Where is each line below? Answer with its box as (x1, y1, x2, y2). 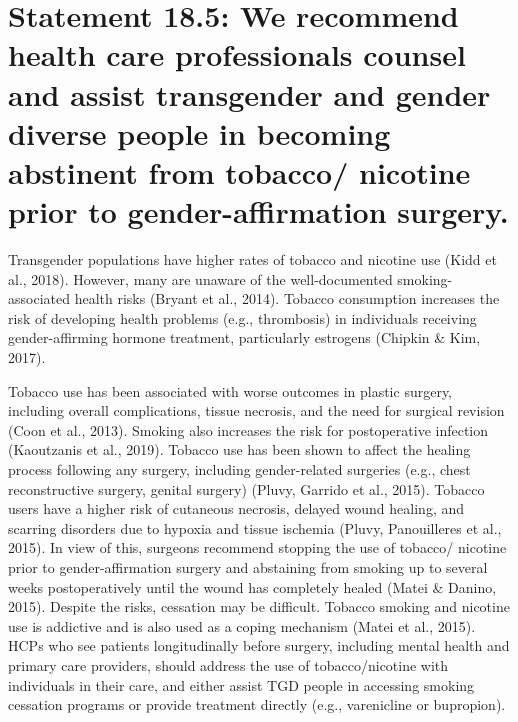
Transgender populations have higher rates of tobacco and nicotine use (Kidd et (8, 249, 497, 270)
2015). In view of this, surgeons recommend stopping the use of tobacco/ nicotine (8, 537, 507, 558)
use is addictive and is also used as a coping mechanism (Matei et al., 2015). (8, 615, 476, 636)
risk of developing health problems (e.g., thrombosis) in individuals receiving (8, 307, 477, 328)
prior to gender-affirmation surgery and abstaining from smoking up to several (8, 556, 488, 577)
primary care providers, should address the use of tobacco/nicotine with (8, 654, 449, 675)
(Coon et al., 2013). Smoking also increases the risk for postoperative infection (8, 419, 489, 440)
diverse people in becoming (8, 112, 391, 153)
